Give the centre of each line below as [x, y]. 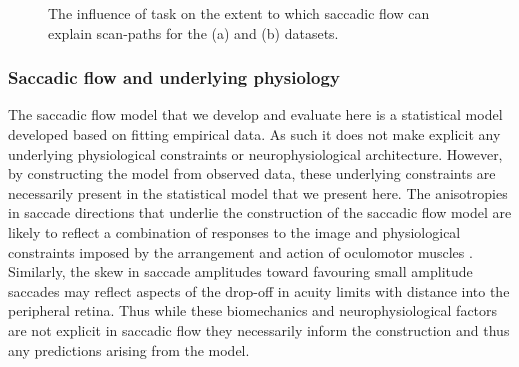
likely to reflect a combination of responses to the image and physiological [234, 231]
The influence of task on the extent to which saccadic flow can [239, 13]
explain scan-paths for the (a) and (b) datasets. [193, 32]
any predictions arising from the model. [129, 349]
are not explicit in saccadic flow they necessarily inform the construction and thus [259, 329]
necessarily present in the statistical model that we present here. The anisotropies [258, 192]
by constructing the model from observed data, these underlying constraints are [252, 173]
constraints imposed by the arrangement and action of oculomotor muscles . [240, 251]
